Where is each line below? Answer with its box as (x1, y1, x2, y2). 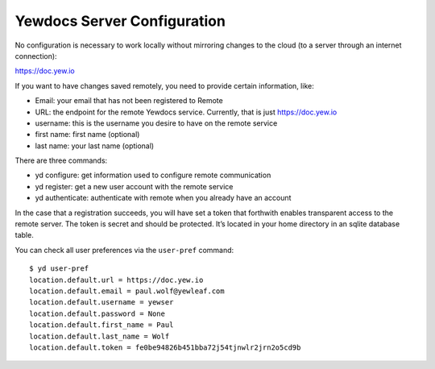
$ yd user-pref (29, 264, 89, 273)
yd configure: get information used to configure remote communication (35, 170, 271, 180)
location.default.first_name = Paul (29, 321, 174, 330)
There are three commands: (14, 155, 108, 165)
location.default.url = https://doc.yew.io (29, 275, 204, 284)
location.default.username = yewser (29, 298, 174, 307)
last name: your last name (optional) (35, 141, 155, 151)
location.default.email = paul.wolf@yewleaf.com (29, 286, 225, 296)
